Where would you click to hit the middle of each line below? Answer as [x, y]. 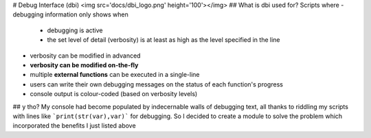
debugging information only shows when [70, 14]
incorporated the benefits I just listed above [75, 126]
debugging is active [75, 30]
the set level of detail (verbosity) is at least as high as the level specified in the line [164, 40]
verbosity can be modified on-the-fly [84, 65]
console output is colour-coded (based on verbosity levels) [114, 94]
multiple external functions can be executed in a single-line [115, 75]
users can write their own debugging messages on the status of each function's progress [156, 84]
